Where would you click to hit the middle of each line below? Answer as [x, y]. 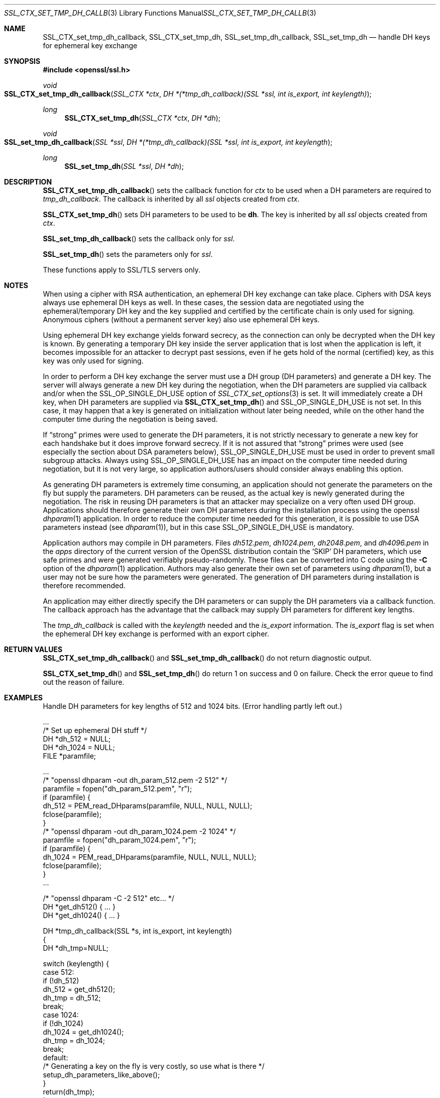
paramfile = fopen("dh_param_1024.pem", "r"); [120, 840]
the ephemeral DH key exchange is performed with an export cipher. [156, 634]
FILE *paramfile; [70, 756]
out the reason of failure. [84, 682]
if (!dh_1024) [63, 1023]
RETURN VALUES [33, 649]
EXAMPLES [23, 698]
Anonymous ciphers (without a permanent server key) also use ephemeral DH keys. [181, 319]
